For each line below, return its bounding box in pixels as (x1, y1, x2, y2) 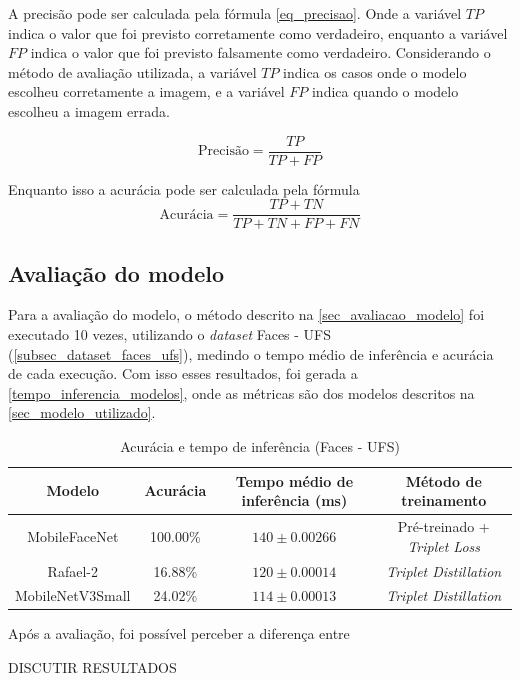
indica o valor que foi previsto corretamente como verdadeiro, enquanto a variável (8, 22, 508, 43)
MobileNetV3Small (15, 585, 131, 606)
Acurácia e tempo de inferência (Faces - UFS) (120, 436, 400, 457)
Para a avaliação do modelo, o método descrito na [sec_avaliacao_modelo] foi (8, 304, 485, 325)
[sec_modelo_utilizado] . (8, 402, 156, 423)
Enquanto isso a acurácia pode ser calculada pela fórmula (8, 178, 360, 199)
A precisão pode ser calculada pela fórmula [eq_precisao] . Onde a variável (8, 3, 462, 23)
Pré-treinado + (397, 516, 490, 537)
